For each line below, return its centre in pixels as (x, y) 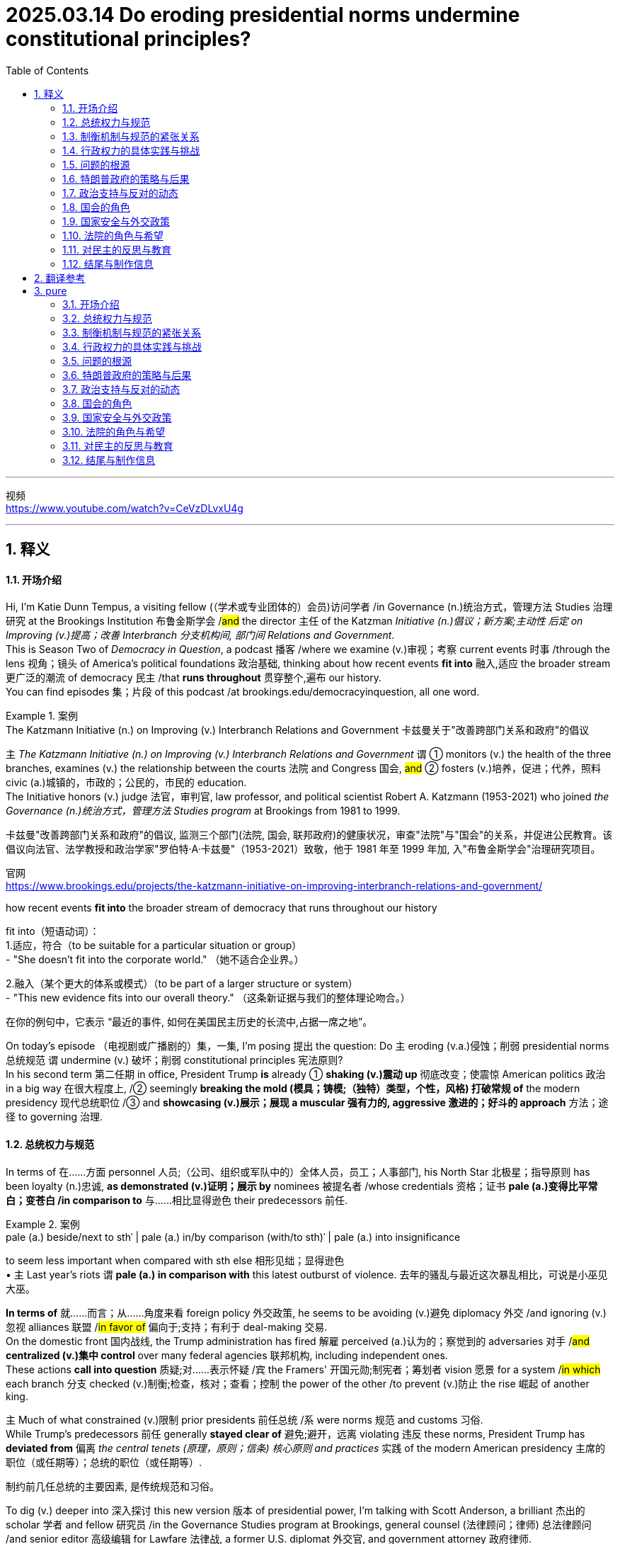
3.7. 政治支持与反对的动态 (121, 389)
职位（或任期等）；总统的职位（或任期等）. (104, 1462)
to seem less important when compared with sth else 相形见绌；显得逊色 (175, 1260)
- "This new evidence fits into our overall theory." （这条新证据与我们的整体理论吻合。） (208, 998)
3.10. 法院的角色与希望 (114, 431)
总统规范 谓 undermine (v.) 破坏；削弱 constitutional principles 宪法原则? (174, 1060)
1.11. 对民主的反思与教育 (117, 249)
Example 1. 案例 (42, 716)
